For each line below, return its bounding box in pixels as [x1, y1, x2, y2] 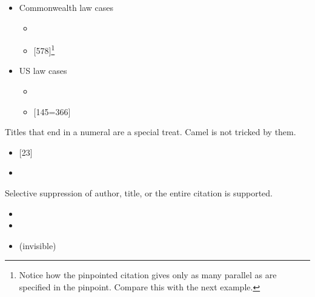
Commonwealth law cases [19, 1, 114, 13]
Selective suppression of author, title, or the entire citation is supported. [5, 187, 273, 199]
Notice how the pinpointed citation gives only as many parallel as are [19, 269, 277, 281]
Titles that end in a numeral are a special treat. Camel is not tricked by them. [5, 125, 296, 138]
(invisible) [19, 239, 56, 252]
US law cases [19, 64, 67, 77]
